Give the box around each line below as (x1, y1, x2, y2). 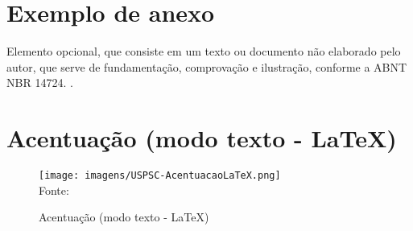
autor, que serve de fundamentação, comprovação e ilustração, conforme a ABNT (6, 58, 407, 75)
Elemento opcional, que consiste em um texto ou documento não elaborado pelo (6, 43, 401, 60)
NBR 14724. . (6, 74, 73, 91)
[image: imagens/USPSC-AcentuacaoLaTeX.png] (39, 170, 281, 182)
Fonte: (39, 181, 69, 198)
